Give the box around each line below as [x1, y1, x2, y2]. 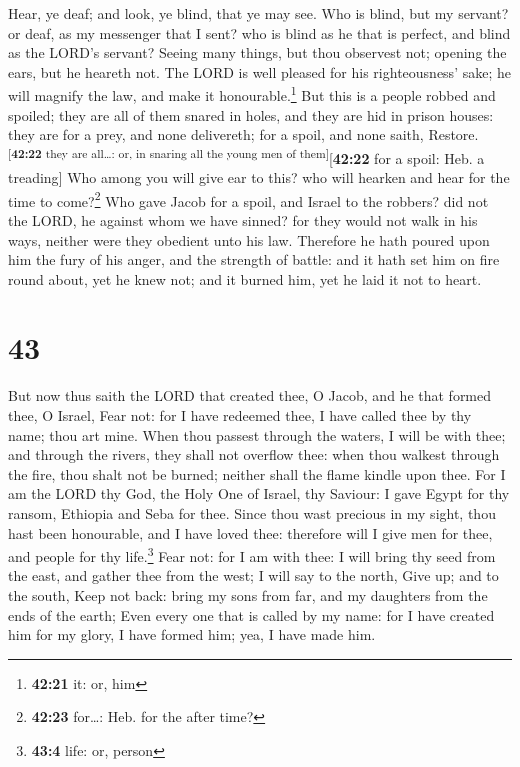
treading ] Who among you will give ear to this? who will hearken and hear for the [8, 167, 510, 188]
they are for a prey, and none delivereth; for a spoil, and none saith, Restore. [8, 124, 479, 145]
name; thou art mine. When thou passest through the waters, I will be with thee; [8, 424, 506, 445]
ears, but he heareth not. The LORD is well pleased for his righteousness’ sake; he [8, 61, 511, 82]
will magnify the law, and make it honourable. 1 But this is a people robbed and [8, 82, 496, 106]
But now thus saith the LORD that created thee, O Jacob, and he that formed [8, 385, 492, 406]
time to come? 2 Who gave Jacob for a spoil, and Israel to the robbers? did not [8, 187, 489, 211]
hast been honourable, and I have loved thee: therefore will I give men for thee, [8, 522, 493, 543]
